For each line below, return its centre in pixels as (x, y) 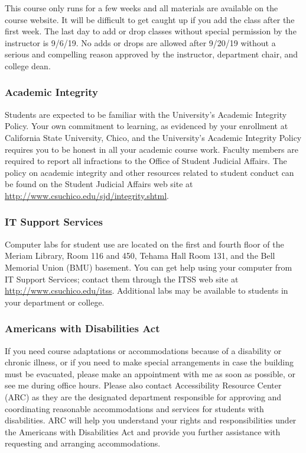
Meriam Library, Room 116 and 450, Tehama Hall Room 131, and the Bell (140, 256)
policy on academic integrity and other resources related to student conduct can (149, 172)
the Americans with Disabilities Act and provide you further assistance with (143, 431)
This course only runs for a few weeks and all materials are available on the (141, 8)
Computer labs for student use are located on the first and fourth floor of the (144, 244)
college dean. (28, 65)
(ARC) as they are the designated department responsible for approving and (143, 396)
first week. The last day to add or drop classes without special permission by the (151, 31)
